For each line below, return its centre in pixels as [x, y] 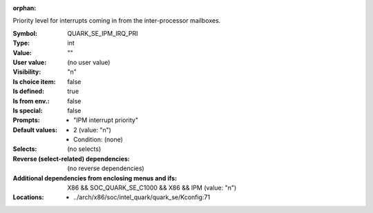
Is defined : [29, 91]
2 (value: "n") [93, 130]
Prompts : [27, 120]
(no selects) [84, 149]
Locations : [28, 197]
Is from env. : [31, 101]
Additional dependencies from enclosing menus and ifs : [95, 178]
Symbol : [25, 33]
